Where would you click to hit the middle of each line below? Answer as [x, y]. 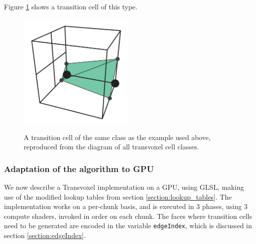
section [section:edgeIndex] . [45, 235]
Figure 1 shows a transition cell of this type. [71, 6]
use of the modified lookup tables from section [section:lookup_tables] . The [118, 196]
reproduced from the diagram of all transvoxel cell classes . [111, 147]
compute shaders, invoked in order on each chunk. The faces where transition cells [128, 216]
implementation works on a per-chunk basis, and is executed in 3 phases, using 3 [126, 206]
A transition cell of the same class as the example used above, [117, 137]
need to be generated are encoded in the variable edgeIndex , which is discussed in [128, 226]
